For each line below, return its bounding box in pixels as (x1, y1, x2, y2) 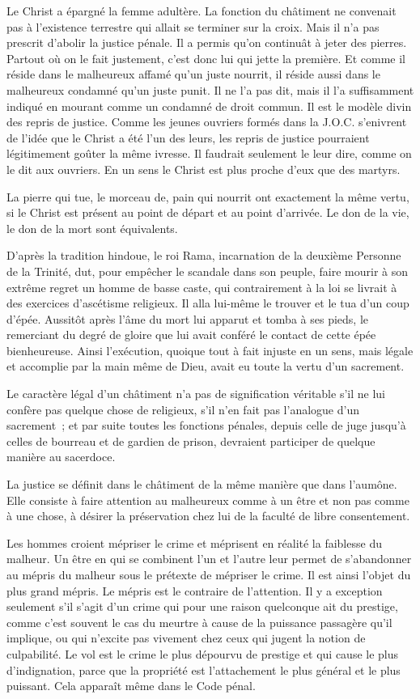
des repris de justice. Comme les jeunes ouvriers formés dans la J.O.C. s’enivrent (6, 113, 407, 130)
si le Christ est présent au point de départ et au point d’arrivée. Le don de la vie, (6, 204, 409, 221)
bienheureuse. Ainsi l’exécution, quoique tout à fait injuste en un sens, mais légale (6, 341, 414, 358)
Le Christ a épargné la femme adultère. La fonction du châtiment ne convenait (6, 2, 397, 19)
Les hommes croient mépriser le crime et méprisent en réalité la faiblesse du (6, 534, 382, 551)
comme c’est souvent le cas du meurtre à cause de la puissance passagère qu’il (6, 613, 392, 630)
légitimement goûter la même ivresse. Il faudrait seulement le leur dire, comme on (6, 145, 412, 162)
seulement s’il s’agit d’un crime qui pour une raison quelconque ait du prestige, (6, 598, 398, 615)
